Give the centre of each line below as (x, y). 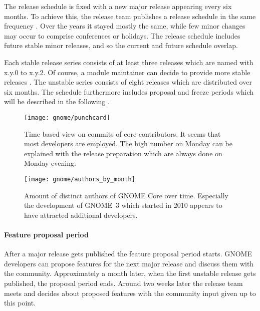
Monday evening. (50, 163)
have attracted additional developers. (81, 215)
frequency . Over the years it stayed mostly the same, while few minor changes (125, 26)
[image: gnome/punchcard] (67, 117)
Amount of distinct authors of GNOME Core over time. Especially (126, 195)
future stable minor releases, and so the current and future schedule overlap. (121, 45)
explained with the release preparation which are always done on (123, 153)
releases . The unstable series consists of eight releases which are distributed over (128, 82)
